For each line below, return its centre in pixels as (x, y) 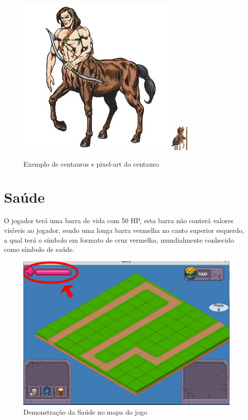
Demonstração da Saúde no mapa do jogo (85, 411)
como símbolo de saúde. (39, 249)
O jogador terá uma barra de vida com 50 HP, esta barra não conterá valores (119, 220)
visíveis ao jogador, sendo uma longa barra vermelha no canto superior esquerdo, (124, 230)
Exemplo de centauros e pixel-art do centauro (91, 163)
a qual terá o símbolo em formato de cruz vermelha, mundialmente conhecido (119, 239)
